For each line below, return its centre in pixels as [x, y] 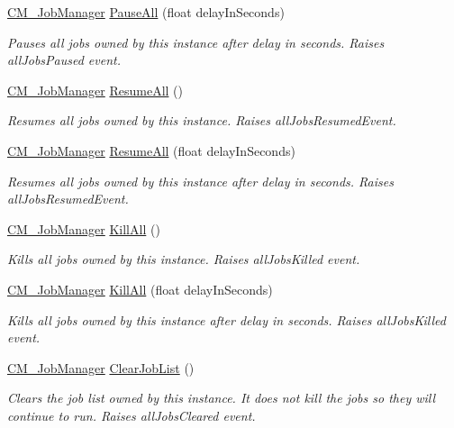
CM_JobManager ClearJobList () [101, 367]
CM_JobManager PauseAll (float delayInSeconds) [146, 12]
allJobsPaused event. [64, 60]
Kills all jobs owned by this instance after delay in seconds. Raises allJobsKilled [227, 319]
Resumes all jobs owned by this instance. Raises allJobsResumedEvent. [202, 120]
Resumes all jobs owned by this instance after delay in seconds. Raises [200, 181]
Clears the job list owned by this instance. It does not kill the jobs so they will [222, 398]
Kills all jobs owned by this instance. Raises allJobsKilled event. [184, 259]
